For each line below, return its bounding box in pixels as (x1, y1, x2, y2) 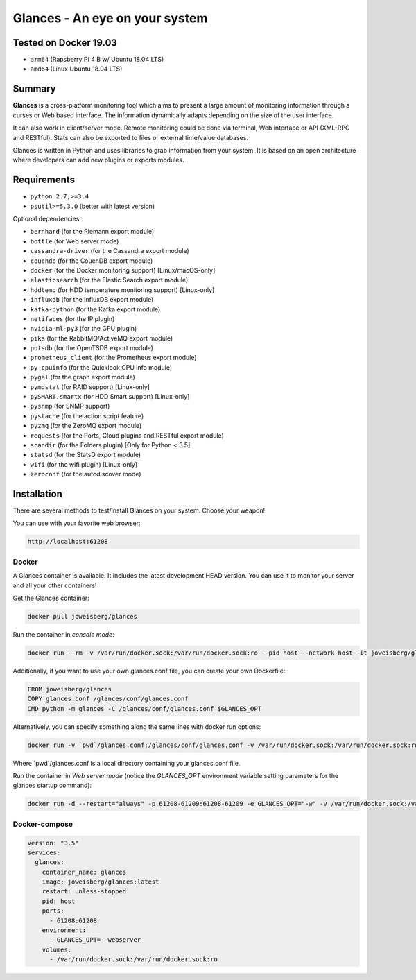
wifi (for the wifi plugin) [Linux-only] (30, 460, 138, 468)
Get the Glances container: (12, 594, 89, 602)
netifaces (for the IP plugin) (30, 314, 115, 323)
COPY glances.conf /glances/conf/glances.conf (27, 695, 189, 703)
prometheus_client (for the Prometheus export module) (30, 354, 197, 362)
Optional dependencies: (12, 215, 81, 223)
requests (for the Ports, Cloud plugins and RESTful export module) (30, 431, 225, 440)
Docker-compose (12, 819, 73, 829)
